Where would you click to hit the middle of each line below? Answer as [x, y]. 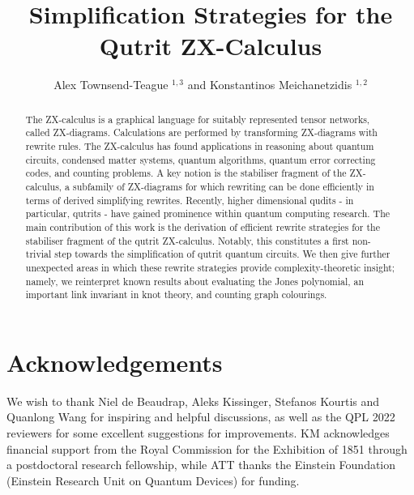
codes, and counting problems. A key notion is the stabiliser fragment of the [186, 173]
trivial [38, 254]
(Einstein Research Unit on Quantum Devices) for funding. [153, 480]
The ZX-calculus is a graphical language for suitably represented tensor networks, [198, 119]
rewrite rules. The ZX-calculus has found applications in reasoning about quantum [200, 146]
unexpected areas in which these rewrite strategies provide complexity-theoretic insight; [210, 267]
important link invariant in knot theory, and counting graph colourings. [176, 294]
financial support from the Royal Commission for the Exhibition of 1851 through [207, 448]
